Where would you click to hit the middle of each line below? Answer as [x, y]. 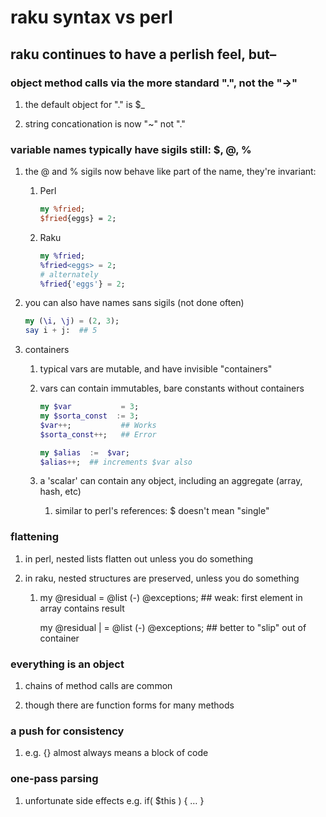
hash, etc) [60, 492]
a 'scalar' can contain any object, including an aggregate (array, [171, 481]
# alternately [69, 274]
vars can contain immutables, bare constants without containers [172, 388]
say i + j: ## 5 [61, 331]
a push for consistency [67, 731]
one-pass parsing [54, 779]
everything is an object [67, 664]
